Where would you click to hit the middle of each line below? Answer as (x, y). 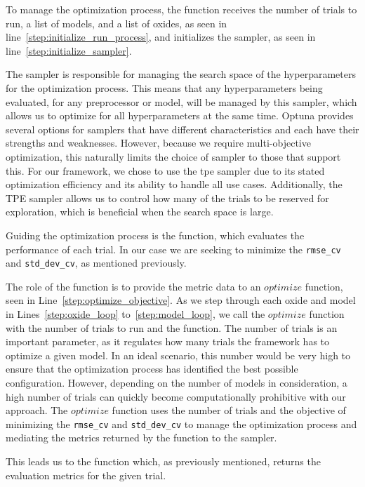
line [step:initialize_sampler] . (69, 50)
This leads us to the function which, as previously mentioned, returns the (163, 461)
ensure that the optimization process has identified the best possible (152, 369)
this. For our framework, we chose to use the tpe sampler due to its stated (165, 170)
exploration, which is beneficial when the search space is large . (140, 212)
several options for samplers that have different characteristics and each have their (182, 129)
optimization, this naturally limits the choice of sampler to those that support (173, 156)
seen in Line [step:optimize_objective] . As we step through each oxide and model (181, 300)
